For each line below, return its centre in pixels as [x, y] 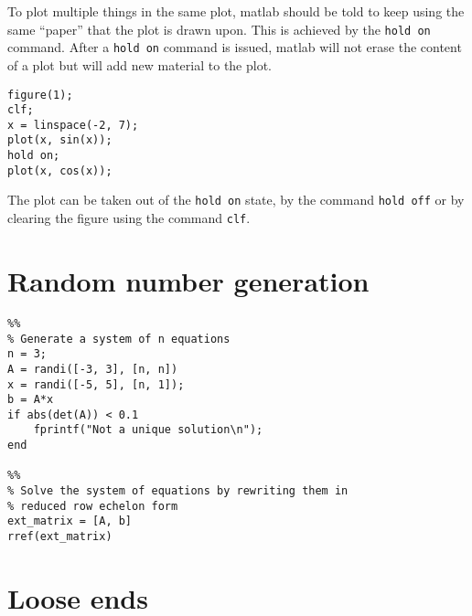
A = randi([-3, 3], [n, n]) [93, 369]
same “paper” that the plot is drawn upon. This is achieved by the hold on [219, 29]
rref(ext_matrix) [60, 537]
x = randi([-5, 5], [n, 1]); [96, 384]
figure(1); [40, 95]
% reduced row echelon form [93, 506]
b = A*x [31, 400]
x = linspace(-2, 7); [73, 125]
